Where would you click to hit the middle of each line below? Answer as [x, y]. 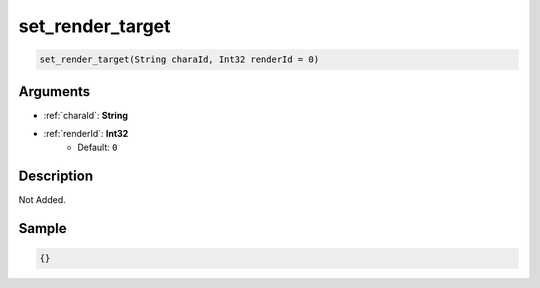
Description [56, 176]
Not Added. [42, 200]
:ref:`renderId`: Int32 [86, 134]
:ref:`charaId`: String [86, 115]
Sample [42, 228]
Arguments [54, 91]
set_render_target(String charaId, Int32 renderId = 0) [179, 59]
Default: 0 [97, 147]
